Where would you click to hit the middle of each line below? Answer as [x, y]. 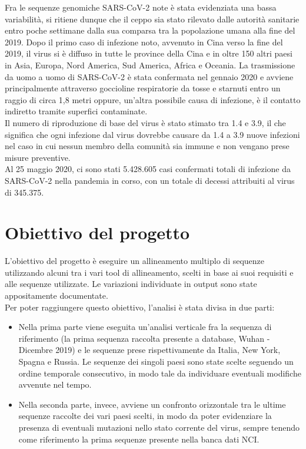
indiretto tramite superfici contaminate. [76, 111]
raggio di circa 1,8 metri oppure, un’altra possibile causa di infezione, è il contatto [153, 99]
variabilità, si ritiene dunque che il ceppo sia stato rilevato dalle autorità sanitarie [152, 19]
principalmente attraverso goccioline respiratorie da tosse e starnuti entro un [143, 88]
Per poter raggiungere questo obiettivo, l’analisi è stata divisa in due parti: [140, 307]
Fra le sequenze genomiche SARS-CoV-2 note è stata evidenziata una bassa [141, 7]
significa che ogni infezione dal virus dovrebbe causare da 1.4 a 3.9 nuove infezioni [152, 134]
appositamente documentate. [56, 295]
